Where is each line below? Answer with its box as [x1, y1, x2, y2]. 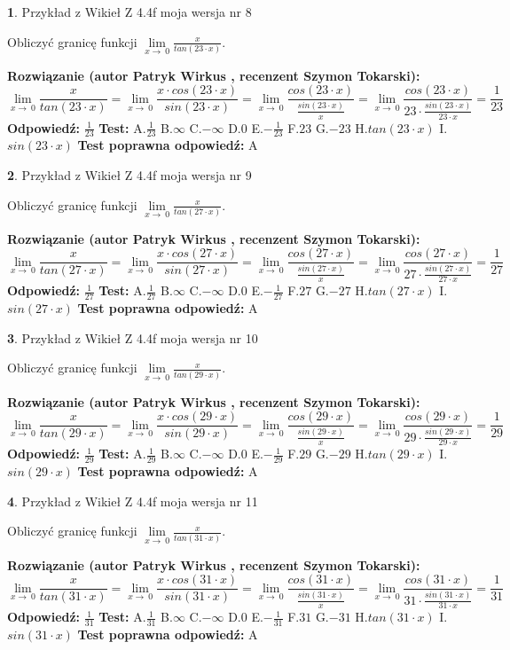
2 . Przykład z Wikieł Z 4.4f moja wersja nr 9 [7, 165, 252, 184]
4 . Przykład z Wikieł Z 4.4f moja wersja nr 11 [7, 491, 258, 510]
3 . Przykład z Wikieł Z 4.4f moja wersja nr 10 [7, 328, 258, 347]
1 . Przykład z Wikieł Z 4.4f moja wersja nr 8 [7, 3, 252, 20]
